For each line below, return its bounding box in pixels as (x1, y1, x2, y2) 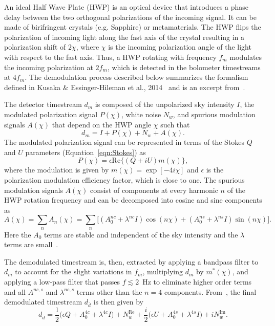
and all (4, 286, 26, 297)
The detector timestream (4, 99, 82, 110)
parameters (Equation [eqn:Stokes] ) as (25, 146, 146, 157)
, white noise (121, 108, 161, 119)
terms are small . (4, 239, 58, 250)
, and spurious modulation (173, 108, 256, 119)
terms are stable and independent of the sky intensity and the (44, 229, 238, 240)
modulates (229, 51, 262, 62)
